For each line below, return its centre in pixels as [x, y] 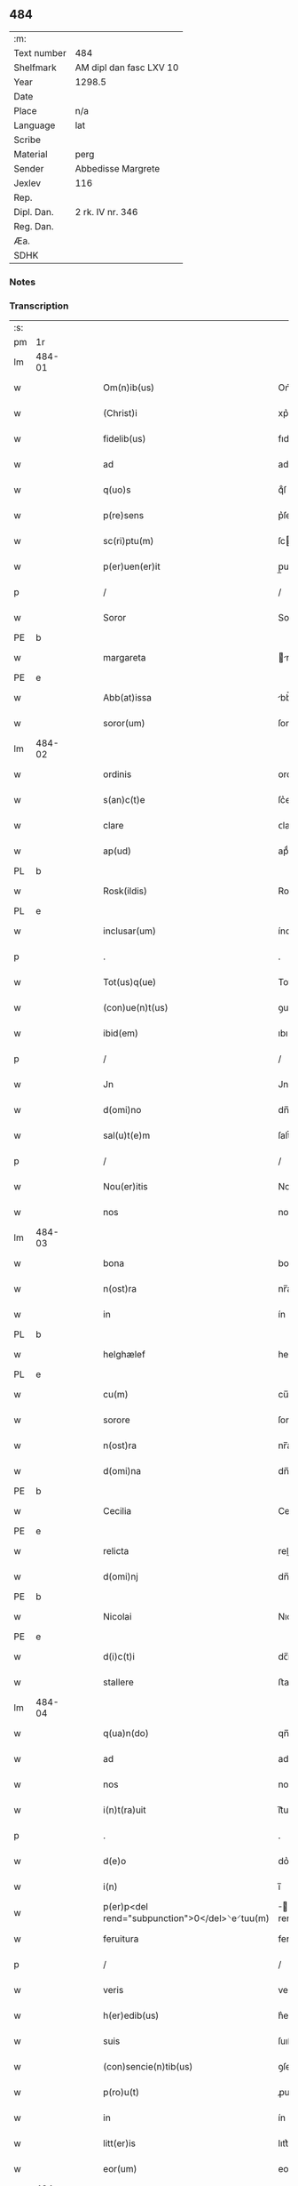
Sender [29, 168]
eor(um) [120, 2169]
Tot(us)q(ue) [130, 982]
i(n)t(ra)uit [125, 1810]
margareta [125, 658]
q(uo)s [117, 490]
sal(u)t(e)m [127, 1135]
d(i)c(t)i [119, 1657]
